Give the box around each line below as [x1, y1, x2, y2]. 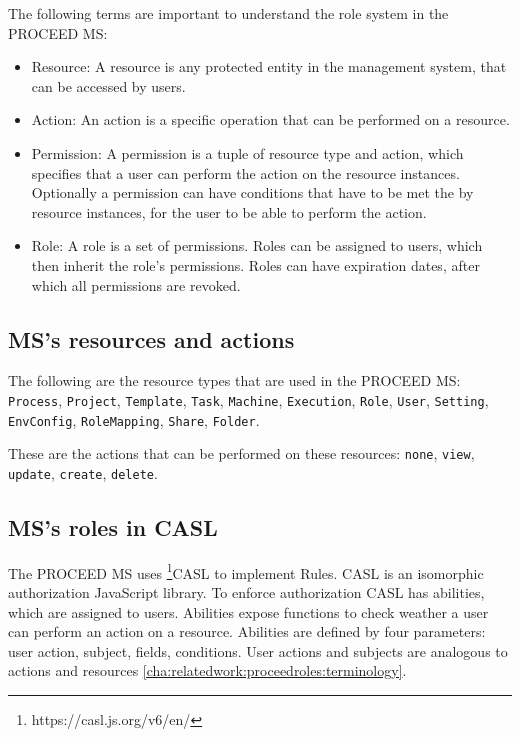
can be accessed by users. [31, 75, 186, 96]
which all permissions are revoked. [31, 274, 241, 295]
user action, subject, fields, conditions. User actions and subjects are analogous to [8, 640, 508, 661]
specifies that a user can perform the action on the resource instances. [31, 162, 460, 183]
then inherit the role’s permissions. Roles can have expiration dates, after [31, 254, 480, 275]
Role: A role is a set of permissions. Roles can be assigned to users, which [31, 235, 483, 256]
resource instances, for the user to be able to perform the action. [31, 201, 427, 222]
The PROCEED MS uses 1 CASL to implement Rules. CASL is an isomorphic [8, 559, 484, 583]
